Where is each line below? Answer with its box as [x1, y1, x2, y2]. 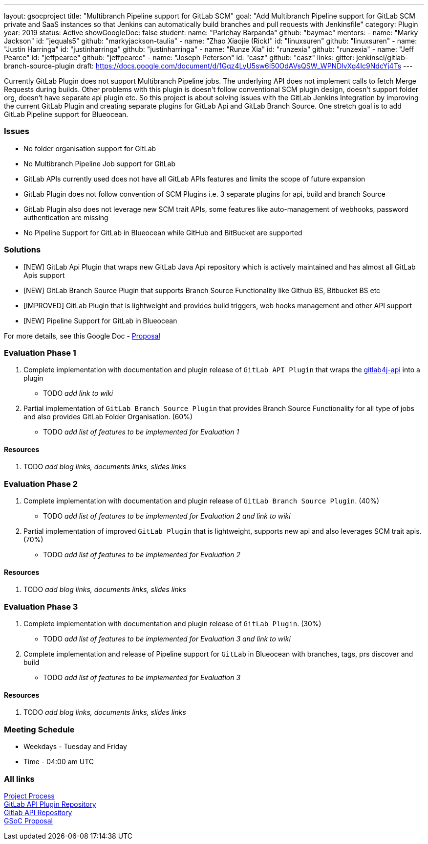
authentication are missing [23, 213, 108, 222]
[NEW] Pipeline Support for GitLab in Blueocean [23, 316, 177, 325]
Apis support [23, 271, 65, 279]
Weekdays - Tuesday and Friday [23, 742, 127, 751]
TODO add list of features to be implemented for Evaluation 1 [43, 428, 239, 436]
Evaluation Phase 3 [4, 601, 78, 612]
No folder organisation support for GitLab [23, 144, 156, 153]
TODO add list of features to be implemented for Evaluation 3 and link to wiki [43, 635, 291, 643]
